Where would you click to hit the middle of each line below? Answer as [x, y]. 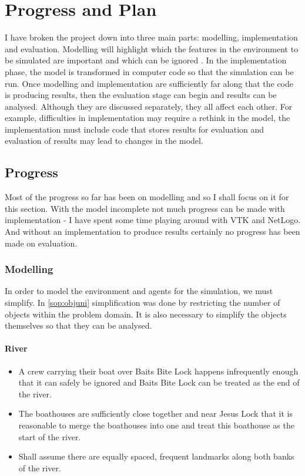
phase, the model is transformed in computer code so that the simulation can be [149, 71]
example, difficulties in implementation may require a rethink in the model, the [148, 118]
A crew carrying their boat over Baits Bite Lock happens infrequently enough [158, 371]
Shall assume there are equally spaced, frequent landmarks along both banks [156, 456]
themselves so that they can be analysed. [78, 325]
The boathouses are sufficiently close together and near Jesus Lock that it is [155, 413]
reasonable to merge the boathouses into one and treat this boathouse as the [156, 425]
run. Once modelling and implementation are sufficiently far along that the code [149, 83]
